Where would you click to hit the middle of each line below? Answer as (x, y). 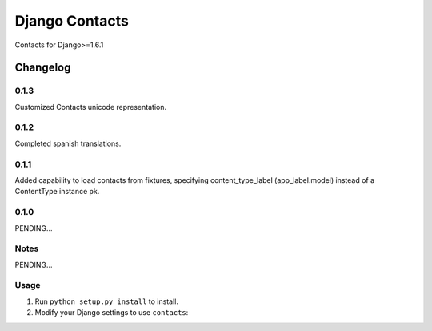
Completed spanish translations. (68, 143)
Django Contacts (72, 21)
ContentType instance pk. (57, 192)
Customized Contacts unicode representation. (91, 107)
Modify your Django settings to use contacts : (112, 313)
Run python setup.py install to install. (107, 301)
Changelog (43, 68)
